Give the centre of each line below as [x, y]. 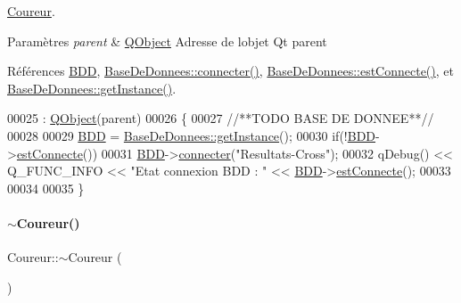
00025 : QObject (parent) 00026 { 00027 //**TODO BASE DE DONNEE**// [221, 118]
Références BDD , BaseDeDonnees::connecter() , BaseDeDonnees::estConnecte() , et [230, 71]
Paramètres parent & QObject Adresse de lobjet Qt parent [167, 41]
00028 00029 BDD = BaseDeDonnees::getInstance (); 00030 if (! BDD [192, 135]
